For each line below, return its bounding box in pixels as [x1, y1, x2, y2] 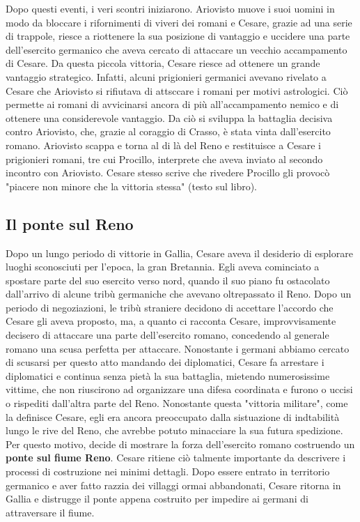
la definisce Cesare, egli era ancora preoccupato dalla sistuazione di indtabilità [6, 409, 340, 424]
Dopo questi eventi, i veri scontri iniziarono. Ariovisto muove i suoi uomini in [6, 1, 335, 15]
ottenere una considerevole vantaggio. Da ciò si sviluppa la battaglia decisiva [6, 110, 333, 125]
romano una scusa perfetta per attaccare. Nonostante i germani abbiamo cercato [6, 341, 350, 355]
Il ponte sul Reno [6, 213, 134, 234]
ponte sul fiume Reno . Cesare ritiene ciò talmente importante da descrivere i [6, 450, 346, 465]
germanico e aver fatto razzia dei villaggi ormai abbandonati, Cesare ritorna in [6, 477, 341, 492]
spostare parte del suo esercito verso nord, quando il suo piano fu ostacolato [6, 272, 330, 287]
